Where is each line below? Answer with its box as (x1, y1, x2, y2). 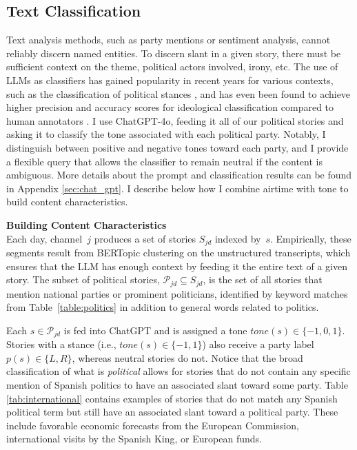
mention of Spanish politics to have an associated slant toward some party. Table (6, 378, 348, 392)
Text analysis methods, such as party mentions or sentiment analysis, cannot (6, 32, 331, 47)
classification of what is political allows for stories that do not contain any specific (6, 364, 351, 378)
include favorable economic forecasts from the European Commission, (6, 418, 299, 432)
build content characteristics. (6, 194, 128, 209)
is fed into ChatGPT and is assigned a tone (63, 323, 247, 337)
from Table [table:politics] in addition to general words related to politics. (6, 300, 319, 314)
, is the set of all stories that (203, 272, 323, 287)
